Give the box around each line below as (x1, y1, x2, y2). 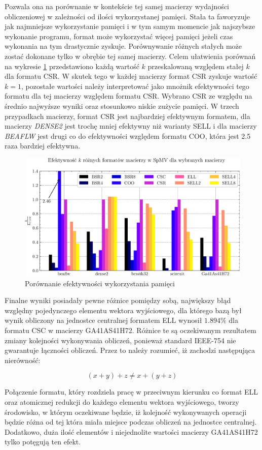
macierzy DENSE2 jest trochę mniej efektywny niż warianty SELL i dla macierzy (5, 121, 257, 131)
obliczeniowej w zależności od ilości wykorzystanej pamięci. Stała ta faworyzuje (5, 11, 250, 21)
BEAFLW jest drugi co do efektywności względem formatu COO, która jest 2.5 (5, 130, 251, 141)
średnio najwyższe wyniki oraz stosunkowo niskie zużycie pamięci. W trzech (5, 100, 239, 111)
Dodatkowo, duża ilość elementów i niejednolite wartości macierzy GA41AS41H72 (5, 426, 258, 437)
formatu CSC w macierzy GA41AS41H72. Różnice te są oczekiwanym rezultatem (5, 324, 256, 335)
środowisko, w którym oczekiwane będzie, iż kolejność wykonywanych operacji (5, 406, 247, 417)
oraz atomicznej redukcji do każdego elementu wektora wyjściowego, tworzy (5, 396, 239, 407)
